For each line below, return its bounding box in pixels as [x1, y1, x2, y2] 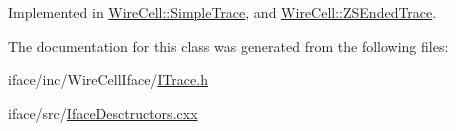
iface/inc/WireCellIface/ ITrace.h [8, 69, 208, 90]
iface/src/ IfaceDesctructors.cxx [8, 102, 198, 123]
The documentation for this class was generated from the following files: [8, 35, 449, 56]
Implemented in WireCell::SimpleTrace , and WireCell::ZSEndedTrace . [8, 2, 437, 22]
